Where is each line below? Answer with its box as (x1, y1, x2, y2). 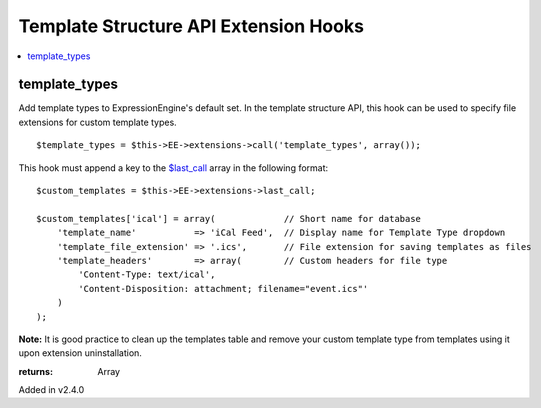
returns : (18, 365, 54, 377)
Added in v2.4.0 (18, 384, 85, 396)
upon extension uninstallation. (18, 347, 142, 359)
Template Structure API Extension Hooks (18, 15, 365, 37)
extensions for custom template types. (18, 116, 177, 128)
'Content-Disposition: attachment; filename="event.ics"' (78, 283, 369, 294)
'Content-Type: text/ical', (78, 269, 216, 280)
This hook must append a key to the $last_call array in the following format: (18, 161, 329, 174)
